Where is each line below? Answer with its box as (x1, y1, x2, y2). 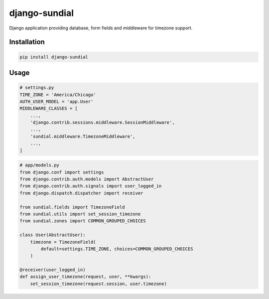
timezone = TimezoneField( (30, 239, 97, 245)
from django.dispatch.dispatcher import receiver (19, 190, 143, 196)
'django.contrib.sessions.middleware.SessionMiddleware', (30, 120, 175, 126)
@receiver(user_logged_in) (19, 267, 86, 273)
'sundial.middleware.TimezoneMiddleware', (30, 134, 135, 139)
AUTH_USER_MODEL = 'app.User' (19, 99, 94, 104)
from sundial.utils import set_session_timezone (19, 211, 141, 217)
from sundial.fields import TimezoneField (19, 204, 125, 210)
